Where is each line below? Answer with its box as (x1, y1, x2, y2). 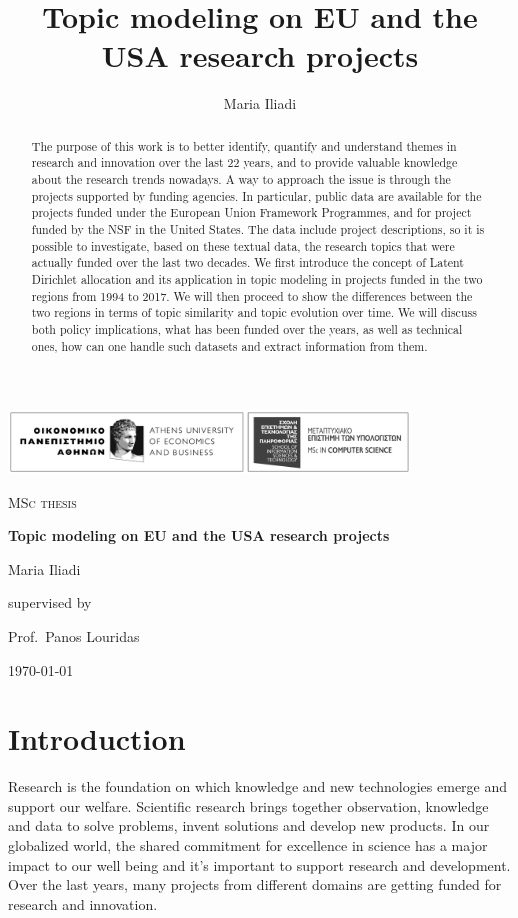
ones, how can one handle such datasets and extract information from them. (31, 337, 428, 354)
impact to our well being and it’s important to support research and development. (8, 854, 511, 875)
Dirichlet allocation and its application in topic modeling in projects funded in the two (31, 270, 483, 287)
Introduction (8, 718, 186, 759)
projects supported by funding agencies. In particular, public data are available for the (31, 187, 482, 204)
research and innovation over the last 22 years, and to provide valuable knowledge (31, 154, 458, 171)
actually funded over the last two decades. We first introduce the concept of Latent (31, 254, 464, 271)
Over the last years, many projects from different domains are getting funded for (8, 874, 502, 895)
